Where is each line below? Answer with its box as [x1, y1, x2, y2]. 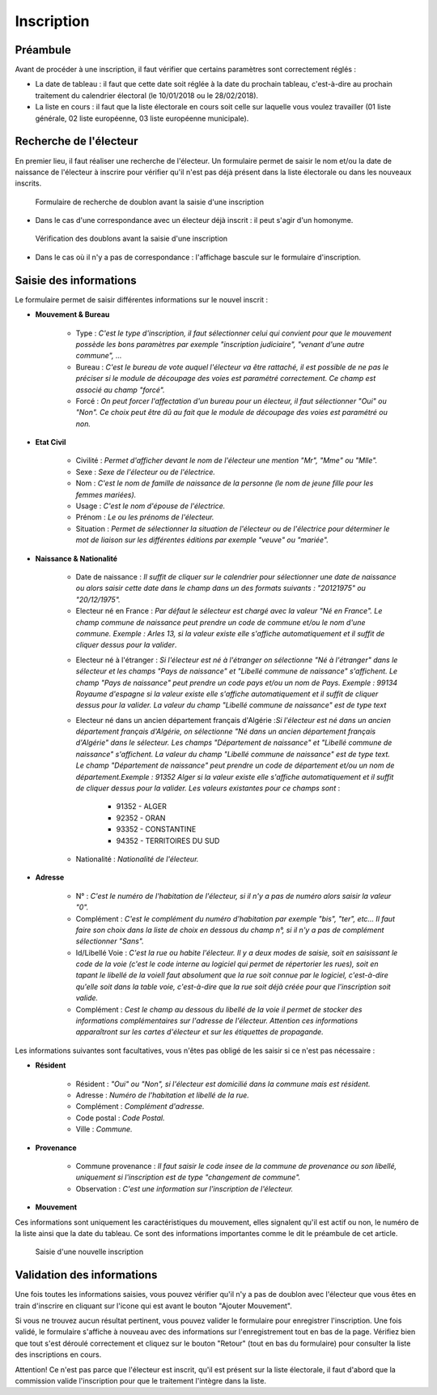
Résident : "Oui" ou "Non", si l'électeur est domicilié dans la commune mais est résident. [75, 1079, 371, 1089]
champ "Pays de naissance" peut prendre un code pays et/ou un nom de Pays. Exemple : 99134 [75, 678, 398, 687]
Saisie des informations [15, 273, 137, 287]
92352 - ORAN [116, 813, 166, 823]
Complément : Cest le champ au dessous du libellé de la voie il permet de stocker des [75, 1004, 363, 1014]
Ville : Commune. [75, 1124, 133, 1134]
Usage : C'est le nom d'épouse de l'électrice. [75, 501, 226, 511]
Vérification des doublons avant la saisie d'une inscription [35, 233, 228, 243]
